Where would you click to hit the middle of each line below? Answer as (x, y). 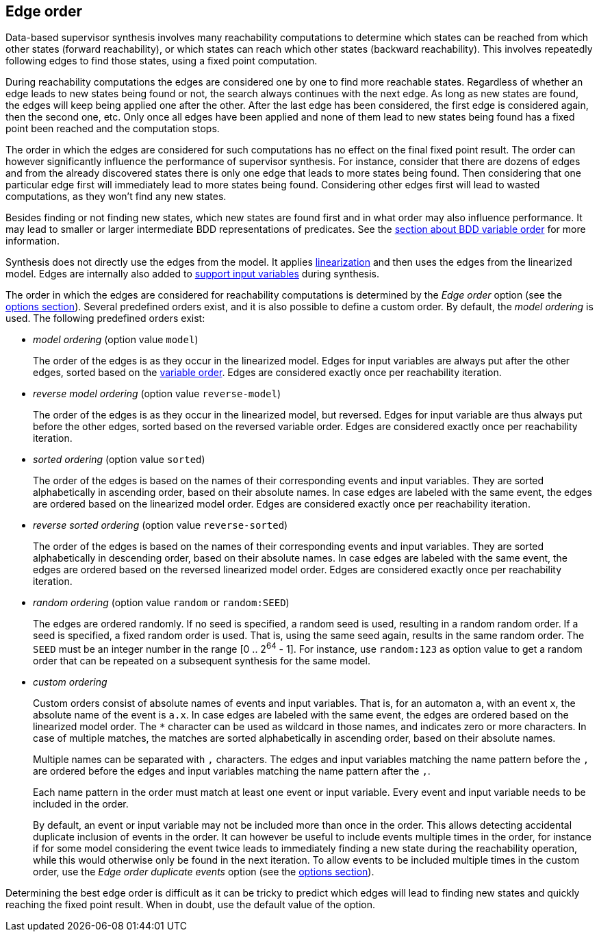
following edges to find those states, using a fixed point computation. (162, 61)
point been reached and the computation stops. (113, 129)
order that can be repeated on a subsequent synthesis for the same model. (202, 661)
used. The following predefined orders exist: (105, 318)
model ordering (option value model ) (116, 340)
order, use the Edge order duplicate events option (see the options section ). (204, 872)
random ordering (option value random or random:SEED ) (161, 603)
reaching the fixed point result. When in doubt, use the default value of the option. (190, 905)
